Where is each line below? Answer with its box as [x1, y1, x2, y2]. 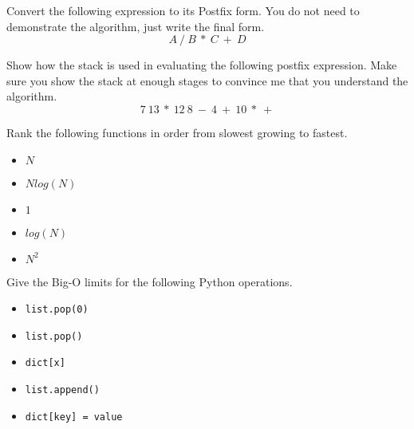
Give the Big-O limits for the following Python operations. [6, 273, 293, 289]
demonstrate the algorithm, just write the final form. [6, 18, 265, 34]
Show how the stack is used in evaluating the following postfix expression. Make [6, 57, 397, 73]
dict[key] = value [25, 411, 123, 423]
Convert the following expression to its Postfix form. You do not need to [6, 2, 360, 18]
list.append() [25, 384, 100, 396]
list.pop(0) [25, 304, 89, 316]
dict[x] [25, 357, 65, 369]
